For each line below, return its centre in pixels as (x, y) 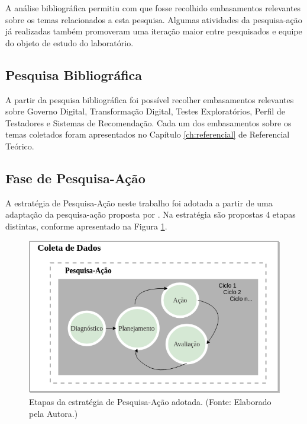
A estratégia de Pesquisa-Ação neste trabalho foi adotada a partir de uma (139, 203)
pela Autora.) (54, 413)
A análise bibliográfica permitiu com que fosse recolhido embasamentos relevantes (153, 8)
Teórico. (20, 146)
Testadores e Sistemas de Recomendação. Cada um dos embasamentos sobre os (148, 122)
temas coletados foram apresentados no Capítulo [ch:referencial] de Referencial (148, 134)
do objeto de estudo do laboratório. (70, 42)
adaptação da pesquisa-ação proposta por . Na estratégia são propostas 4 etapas (151, 214)
